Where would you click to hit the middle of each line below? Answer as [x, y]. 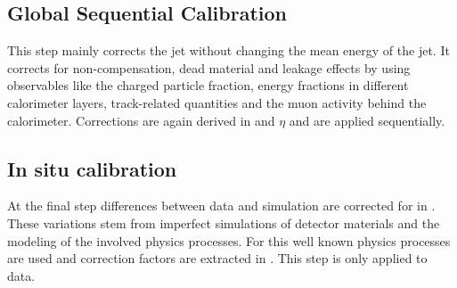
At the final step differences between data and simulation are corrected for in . [221, 206]
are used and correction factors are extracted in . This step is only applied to [217, 258]
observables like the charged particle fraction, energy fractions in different [208, 85]
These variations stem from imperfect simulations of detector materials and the [224, 222]
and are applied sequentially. [367, 120]
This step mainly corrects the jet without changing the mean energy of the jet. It [228, 50]
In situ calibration [92, 168]
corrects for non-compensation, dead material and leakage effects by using [209, 67]
